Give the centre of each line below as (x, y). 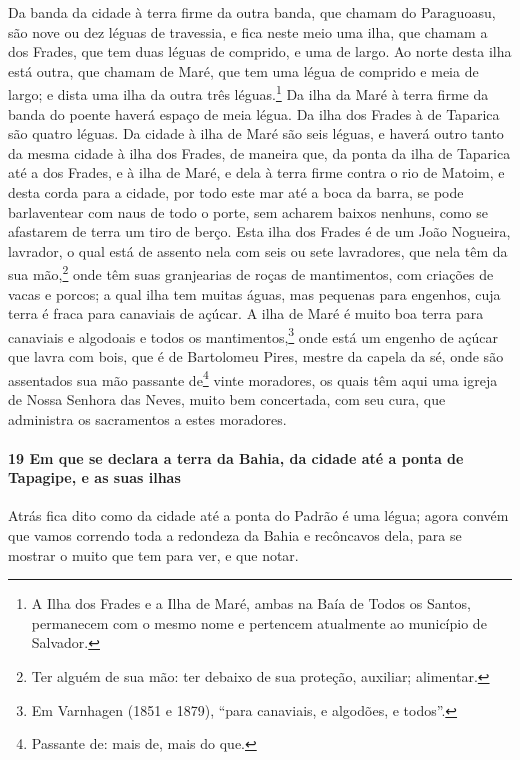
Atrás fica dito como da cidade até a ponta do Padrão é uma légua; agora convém (258, 515)
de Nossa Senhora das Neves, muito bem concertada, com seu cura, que (227, 398)
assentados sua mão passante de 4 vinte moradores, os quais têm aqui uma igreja (253, 378)
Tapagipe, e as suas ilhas (94, 477)
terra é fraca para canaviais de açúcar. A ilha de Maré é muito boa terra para (246, 313)
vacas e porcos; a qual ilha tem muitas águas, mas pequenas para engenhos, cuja (254, 293)
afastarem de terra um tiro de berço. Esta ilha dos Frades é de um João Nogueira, (259, 231)
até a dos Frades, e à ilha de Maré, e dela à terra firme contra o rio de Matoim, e (256, 172)
